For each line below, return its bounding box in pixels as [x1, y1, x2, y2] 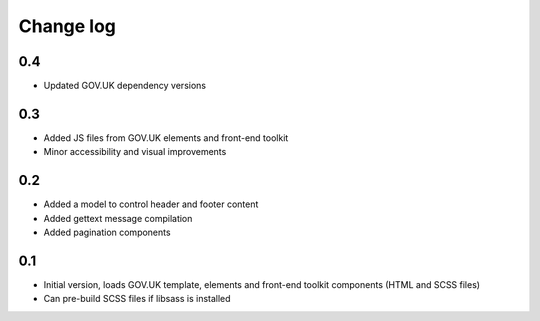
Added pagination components [43, 226, 171, 239]
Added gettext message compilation [43, 212, 193, 224]
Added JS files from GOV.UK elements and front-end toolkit [43, 131, 289, 144]
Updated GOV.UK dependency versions [43, 80, 207, 92]
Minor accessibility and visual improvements [43, 146, 227, 158]
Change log [18, 15, 117, 37]
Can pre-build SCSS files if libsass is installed [43, 293, 231, 305]
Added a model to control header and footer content [43, 198, 259, 210]
